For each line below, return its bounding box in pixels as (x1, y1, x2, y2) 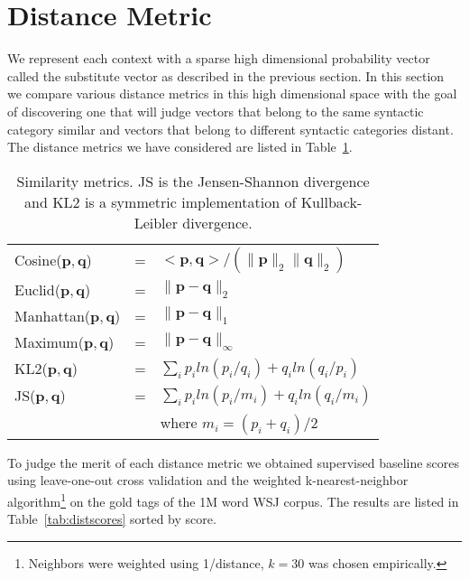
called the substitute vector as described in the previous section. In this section (7, 66, 445, 85)
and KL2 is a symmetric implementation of (24, 191, 297, 212)
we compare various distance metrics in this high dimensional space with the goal (7, 84, 457, 103)
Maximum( (14, 331, 84, 352)
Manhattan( (14, 304, 91, 326)
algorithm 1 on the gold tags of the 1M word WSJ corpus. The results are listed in (7, 489, 459, 510)
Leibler (133, 211, 178, 233)
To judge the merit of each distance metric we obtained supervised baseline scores (7, 453, 460, 472)
